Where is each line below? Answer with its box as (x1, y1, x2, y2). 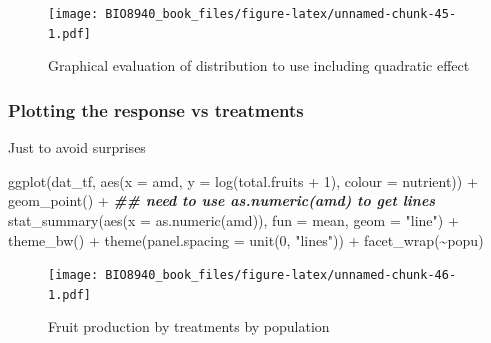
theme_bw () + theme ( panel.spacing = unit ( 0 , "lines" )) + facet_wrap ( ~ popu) (8, 229, 484, 250)
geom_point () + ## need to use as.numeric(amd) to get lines (8, 190, 436, 211)
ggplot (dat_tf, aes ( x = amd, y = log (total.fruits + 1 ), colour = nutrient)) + (8, 170, 478, 191)
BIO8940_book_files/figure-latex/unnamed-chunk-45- (105, 7, 457, 21)
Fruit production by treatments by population (48, 316, 330, 337)
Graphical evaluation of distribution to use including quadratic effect (48, 55, 470, 76)
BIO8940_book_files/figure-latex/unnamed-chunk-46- (105, 268, 457, 283)
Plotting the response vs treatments (8, 97, 304, 122)
